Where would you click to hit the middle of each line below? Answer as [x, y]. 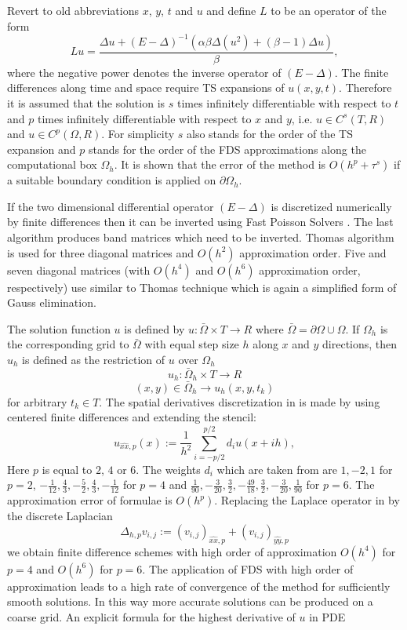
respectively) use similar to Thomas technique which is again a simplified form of [202, 287]
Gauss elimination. [52, 302]
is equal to [67, 469]
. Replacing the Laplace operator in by [307, 500]
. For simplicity [138, 134]
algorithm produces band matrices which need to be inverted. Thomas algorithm [201, 237]
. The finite [362, 72]
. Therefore [365, 87]
